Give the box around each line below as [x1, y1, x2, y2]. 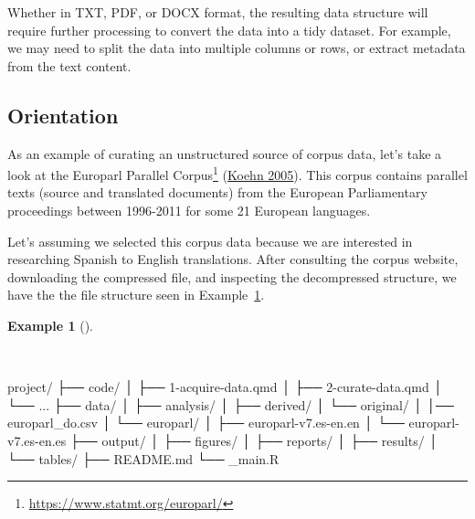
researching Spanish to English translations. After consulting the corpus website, [7, 249, 459, 269]
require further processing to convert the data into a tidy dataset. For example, [7, 20, 451, 39]
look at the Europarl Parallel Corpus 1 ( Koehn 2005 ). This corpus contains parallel [7, 163, 468, 184]
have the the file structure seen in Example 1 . [7, 285, 265, 304]
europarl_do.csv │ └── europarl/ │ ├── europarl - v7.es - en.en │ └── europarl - [7, 413, 459, 432]
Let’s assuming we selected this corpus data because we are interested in [7, 231, 413, 250]
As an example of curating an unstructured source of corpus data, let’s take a [7, 143, 442, 163]
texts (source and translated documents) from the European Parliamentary [7, 183, 427, 202]
